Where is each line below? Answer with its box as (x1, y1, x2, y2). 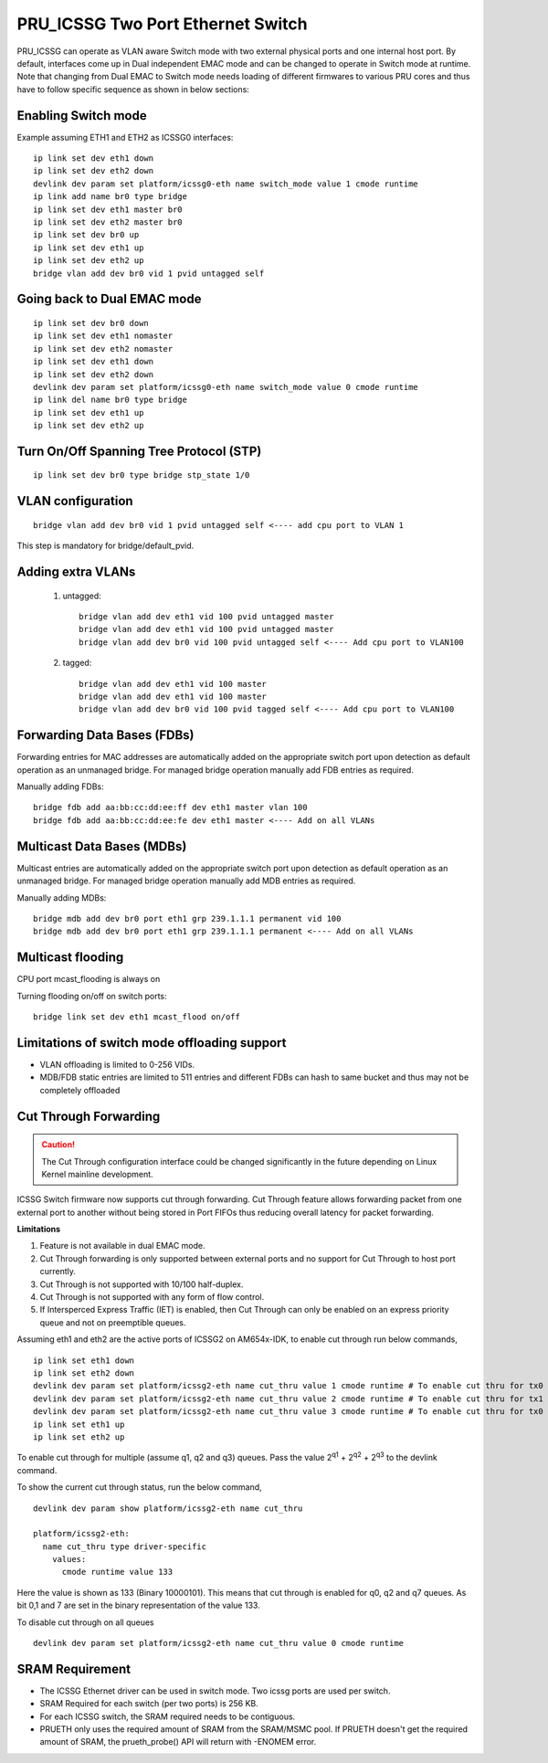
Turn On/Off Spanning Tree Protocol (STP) (16, 443, 262, 459)
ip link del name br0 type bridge (33, 395, 187, 406)
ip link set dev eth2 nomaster (33, 343, 174, 354)
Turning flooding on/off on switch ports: (16, 990, 168, 1001)
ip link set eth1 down (33, 1355, 135, 1366)
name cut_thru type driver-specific (42, 1541, 207, 1552)
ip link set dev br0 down (33, 318, 150, 328)
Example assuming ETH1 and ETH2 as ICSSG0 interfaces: (16, 132, 234, 143)
